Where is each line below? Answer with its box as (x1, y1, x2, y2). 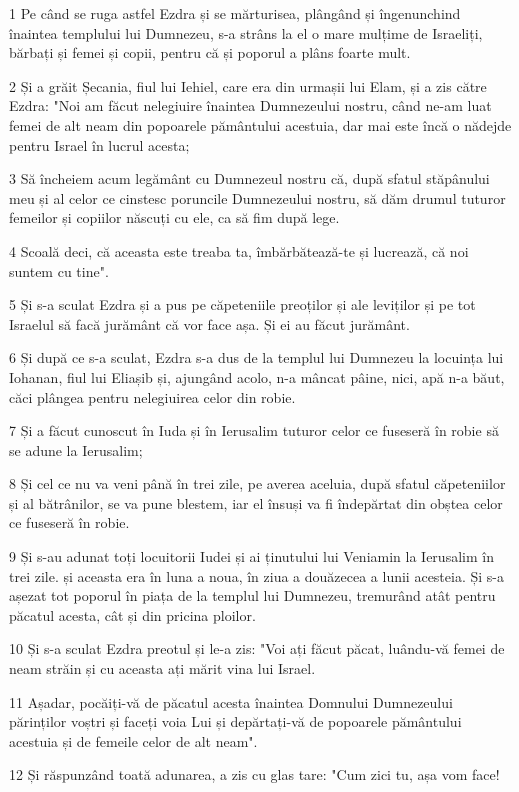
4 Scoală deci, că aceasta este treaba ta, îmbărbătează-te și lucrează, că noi (9, 240, 469, 261)
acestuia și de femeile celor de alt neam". (9, 730, 258, 751)
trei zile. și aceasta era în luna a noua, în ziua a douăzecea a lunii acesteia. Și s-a (9, 565, 504, 586)
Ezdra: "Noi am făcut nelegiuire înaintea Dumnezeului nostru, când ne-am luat (9, 95, 492, 116)
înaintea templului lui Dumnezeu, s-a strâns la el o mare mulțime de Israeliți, (9, 22, 483, 43)
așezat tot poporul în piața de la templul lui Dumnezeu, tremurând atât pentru (9, 585, 496, 606)
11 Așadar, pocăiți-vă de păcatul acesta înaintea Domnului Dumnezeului (9, 691, 453, 712)
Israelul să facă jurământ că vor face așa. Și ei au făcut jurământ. (9, 313, 410, 334)
